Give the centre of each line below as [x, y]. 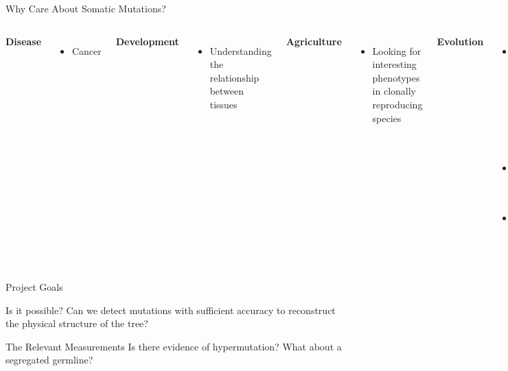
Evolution [460, 41]
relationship [234, 77]
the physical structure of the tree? [77, 323]
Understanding [241, 50]
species [387, 118]
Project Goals [34, 286]
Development [147, 41]
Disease [24, 41]
